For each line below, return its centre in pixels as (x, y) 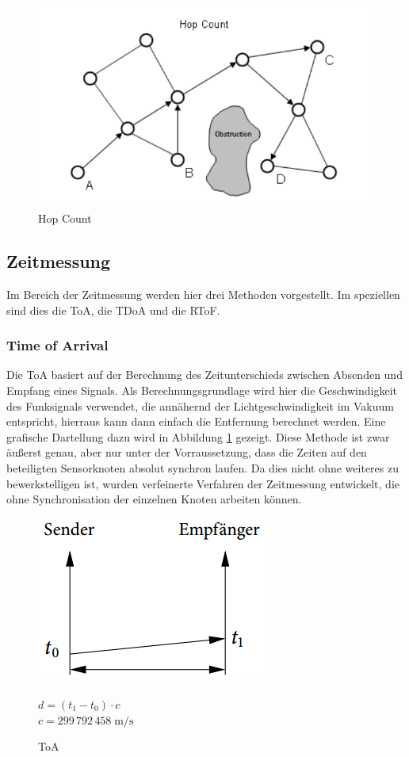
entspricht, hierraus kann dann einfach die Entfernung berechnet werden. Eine (196, 421)
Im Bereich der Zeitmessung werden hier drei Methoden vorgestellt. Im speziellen (203, 294)
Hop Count (65, 218)
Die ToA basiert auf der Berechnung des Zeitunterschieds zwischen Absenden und (204, 375)
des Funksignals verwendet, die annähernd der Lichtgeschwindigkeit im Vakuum (200, 405)
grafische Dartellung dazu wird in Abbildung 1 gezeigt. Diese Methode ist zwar (198, 436)
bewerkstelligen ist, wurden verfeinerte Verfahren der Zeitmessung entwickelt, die (203, 483)
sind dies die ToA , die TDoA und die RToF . (113, 310)
